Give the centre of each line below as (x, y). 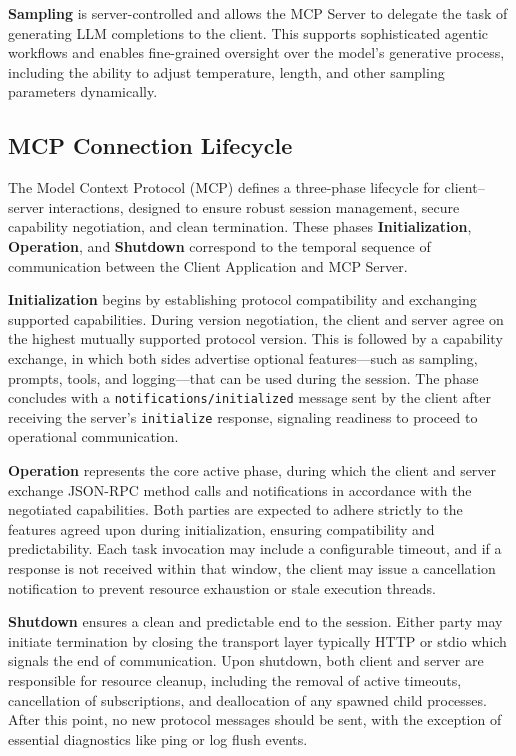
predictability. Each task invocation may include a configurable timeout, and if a (255, 548)
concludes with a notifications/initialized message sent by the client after (249, 397)
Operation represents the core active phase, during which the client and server (252, 470)
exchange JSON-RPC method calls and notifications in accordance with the (240, 489)
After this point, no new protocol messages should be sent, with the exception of (255, 719)
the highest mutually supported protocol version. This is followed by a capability (255, 338)
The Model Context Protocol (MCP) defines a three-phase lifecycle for (224, 187)
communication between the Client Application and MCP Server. (208, 265)
